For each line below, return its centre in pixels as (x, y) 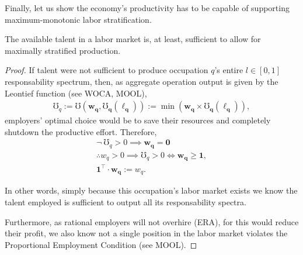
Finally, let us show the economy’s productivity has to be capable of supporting (147, 8)
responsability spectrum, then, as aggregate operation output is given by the (142, 81)
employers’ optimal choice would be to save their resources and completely (138, 120)
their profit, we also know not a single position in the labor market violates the (146, 233)
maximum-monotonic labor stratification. (78, 19)
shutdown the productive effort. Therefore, (81, 131)
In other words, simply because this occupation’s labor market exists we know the (151, 190)
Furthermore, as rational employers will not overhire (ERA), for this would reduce (152, 221)
